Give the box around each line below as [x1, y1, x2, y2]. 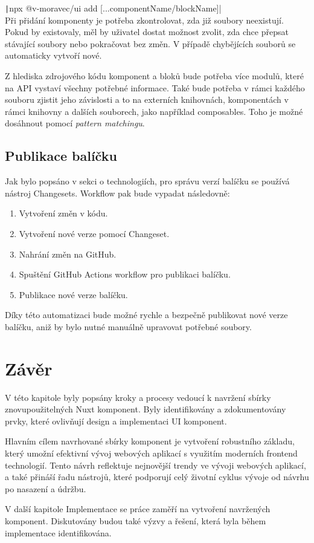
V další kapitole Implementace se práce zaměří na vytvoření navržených [5, 502, 271, 515]
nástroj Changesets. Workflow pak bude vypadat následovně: [5, 186, 230, 199]
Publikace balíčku [5, 146, 117, 165]
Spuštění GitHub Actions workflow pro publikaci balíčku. [19, 268, 231, 281]
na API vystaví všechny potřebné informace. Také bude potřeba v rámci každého [5, 81, 305, 94]
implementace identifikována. [5, 526, 112, 539]
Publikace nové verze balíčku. [19, 288, 128, 301]
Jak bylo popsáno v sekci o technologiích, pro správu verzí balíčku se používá [5, 175, 290, 187]
